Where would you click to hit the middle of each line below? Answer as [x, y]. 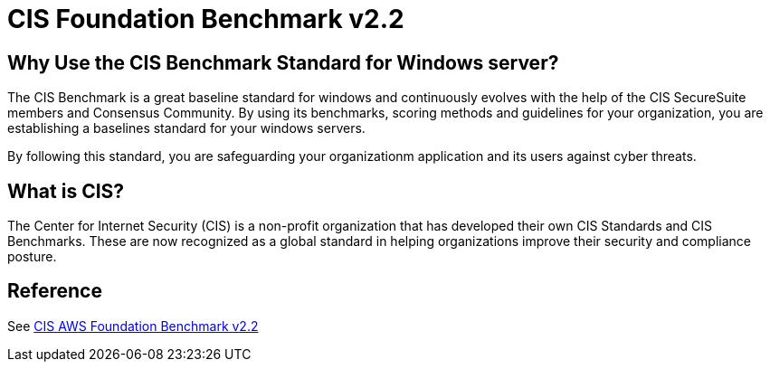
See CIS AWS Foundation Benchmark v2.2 [133, 326]
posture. [32, 257]
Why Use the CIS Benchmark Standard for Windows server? [283, 62]
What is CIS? [66, 191]
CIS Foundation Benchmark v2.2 [206, 19]
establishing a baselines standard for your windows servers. [186, 128]
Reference [55, 291]
